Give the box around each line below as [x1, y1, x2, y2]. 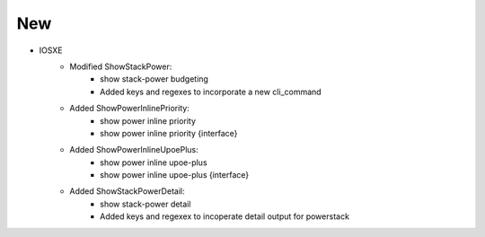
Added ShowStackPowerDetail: [69, 186, 185, 197]
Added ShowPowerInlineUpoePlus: [69, 145, 199, 155]
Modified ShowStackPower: [69, 61, 172, 72]
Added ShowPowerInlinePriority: [69, 103, 190, 114]
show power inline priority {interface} [100, 127, 238, 138]
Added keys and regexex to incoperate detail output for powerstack [100, 211, 350, 222]
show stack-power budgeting [100, 74, 208, 84]
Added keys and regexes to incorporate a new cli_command [100, 86, 322, 97]
